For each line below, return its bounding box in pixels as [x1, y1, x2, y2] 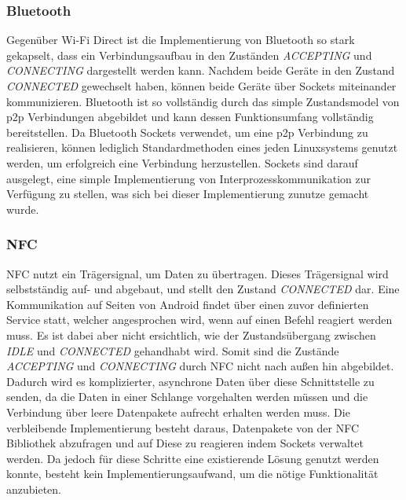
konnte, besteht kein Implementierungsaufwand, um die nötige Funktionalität [6, 465, 379, 482]
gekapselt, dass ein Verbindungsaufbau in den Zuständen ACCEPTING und [6, 46, 372, 63]
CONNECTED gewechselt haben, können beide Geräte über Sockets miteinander [6, 78, 397, 94]
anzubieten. [6, 480, 62, 497]
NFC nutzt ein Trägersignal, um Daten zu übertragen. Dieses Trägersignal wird [6, 265, 389, 281]
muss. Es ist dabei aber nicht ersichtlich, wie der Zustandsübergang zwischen [6, 326, 376, 343]
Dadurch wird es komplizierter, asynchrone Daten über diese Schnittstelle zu [6, 373, 375, 389]
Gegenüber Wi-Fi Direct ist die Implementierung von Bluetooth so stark [6, 31, 355, 48]
